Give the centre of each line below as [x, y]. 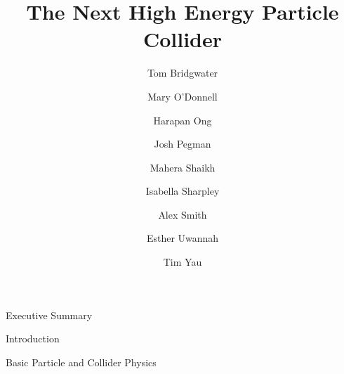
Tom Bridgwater [183, 73]
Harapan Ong [183, 120]
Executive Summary [49, 315]
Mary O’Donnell [183, 96]
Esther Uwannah [183, 238]
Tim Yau [183, 262]
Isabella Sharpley [183, 191]
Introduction [33, 338]
